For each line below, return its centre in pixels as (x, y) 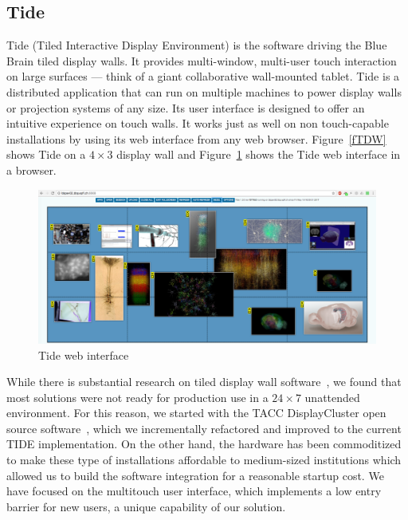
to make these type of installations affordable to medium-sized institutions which (204, 460)
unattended (332, 397)
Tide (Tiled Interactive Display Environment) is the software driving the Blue (197, 45)
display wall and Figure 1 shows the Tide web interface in (259, 154)
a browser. (31, 169)
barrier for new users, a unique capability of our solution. (146, 506)
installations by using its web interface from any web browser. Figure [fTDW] (196, 138)
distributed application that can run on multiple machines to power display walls (204, 91)
